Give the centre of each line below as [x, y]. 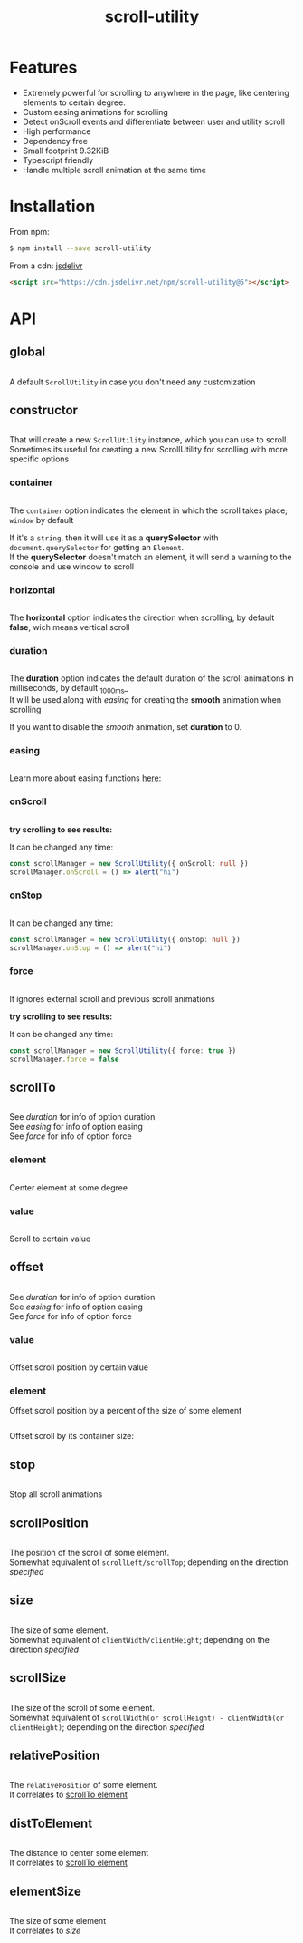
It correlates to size [45, 1931]
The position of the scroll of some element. [90, 1553]
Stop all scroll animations [56, 1494]
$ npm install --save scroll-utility [80, 248]
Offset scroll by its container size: [71, 1436]
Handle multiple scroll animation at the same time [114, 170]
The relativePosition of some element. [84, 1785]
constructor [44, 410]
